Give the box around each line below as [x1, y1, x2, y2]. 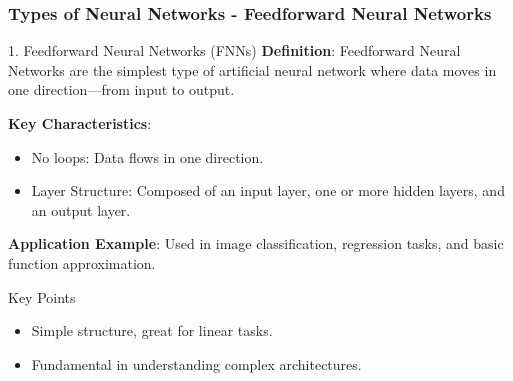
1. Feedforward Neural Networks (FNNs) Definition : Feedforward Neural [8, 40, 461, 61]
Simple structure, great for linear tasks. [31, 320, 273, 341]
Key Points [8, 286, 76, 307]
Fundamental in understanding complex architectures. [31, 353, 362, 374]
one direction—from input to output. [8, 79, 235, 100]
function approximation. [8, 252, 156, 273]
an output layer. [31, 199, 131, 220]
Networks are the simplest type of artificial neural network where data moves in [8, 59, 497, 80]
